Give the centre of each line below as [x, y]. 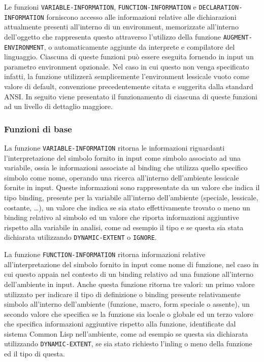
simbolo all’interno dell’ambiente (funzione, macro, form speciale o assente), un [127, 304]
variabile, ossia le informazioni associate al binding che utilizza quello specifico [126, 168]
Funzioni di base [38, 129]
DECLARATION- [221, 8]
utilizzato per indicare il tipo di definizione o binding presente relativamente [122, 294]
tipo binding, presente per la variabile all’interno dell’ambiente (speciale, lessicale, [131, 197]
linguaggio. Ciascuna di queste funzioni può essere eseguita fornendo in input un [129, 57]
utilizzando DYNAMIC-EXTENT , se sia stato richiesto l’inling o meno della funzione [128, 343]
